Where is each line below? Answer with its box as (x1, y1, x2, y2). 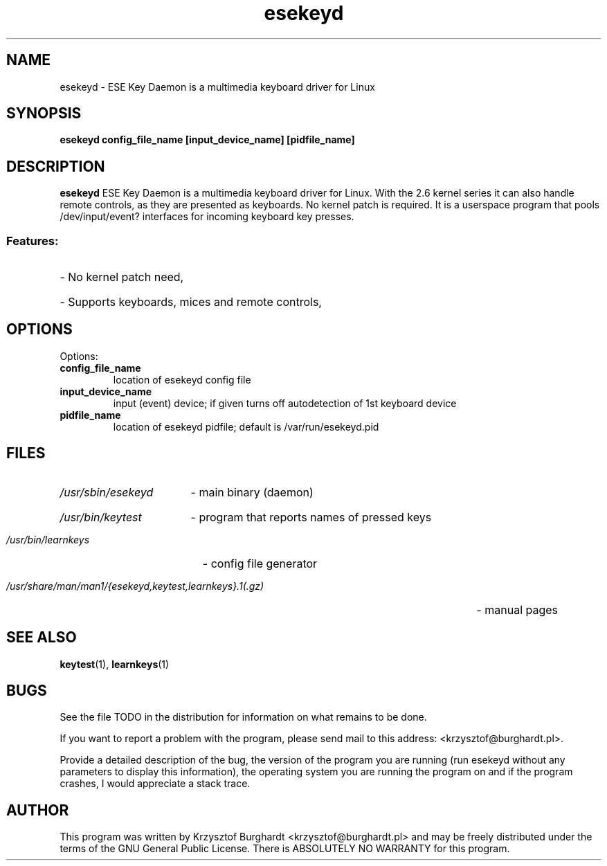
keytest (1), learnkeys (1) (60, 658, 170, 670)
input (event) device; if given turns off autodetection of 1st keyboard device (113, 397, 457, 409)
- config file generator (202, 556, 318, 570)
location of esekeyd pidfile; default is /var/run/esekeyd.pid (113, 420, 379, 433)
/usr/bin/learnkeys (6, 533, 90, 545)
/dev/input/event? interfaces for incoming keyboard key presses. (60, 210, 354, 223)
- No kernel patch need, (60, 270, 184, 285)
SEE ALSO (6, 629, 77, 647)
